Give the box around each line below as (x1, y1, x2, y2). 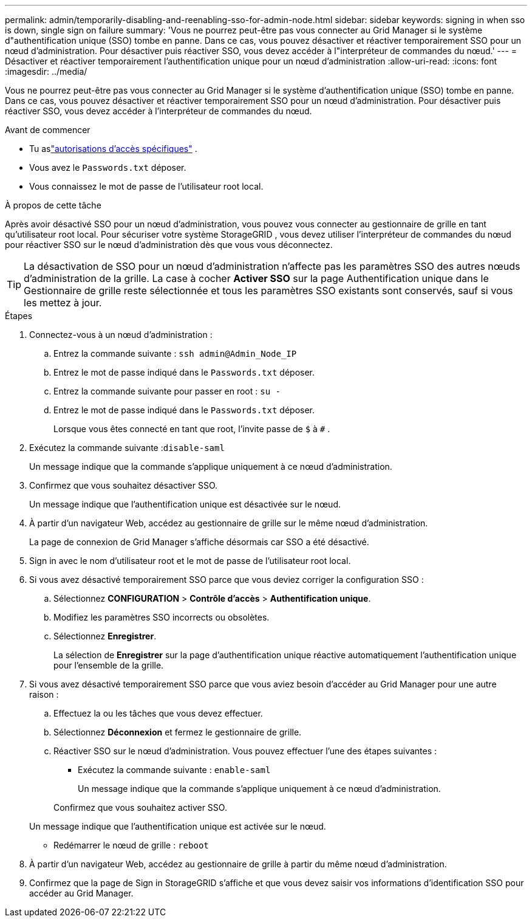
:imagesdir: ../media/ (5, 66, 87, 77)
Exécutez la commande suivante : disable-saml (29, 442, 225, 453)
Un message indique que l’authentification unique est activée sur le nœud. (29, 821, 326, 831)
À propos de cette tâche (5, 200, 101, 210)
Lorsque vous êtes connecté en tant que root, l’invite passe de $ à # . (53, 424, 330, 434)
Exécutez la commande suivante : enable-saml (78, 765, 271, 775)
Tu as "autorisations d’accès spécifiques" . (29, 143, 197, 154)
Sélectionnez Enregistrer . (53, 631, 157, 641)
